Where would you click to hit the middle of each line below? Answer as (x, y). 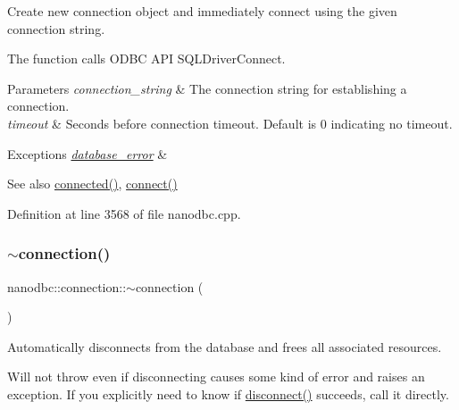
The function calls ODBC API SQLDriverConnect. (146, 59)
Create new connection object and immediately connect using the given (202, 11)
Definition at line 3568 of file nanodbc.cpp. (124, 213)
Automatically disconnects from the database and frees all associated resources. (225, 346)
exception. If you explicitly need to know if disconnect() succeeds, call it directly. (228, 393)
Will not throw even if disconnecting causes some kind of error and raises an (216, 377)
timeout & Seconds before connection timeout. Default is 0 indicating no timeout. (230, 123)
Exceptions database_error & (88, 153)
